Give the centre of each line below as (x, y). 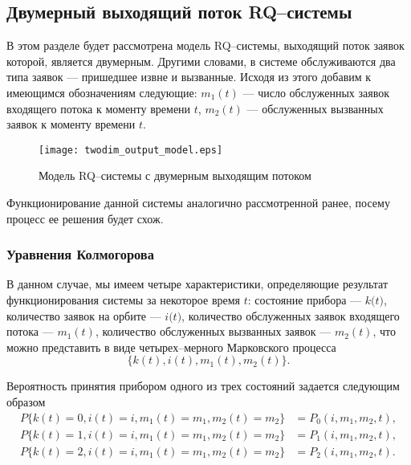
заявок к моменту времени (71, 124)
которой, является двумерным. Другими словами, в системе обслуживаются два (201, 61)
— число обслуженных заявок (316, 92)
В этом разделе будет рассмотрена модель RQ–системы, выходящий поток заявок (205, 45)
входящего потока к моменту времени (99, 108)
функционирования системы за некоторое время (124, 300)
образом (26, 401)
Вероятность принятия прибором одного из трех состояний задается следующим (203, 386)
